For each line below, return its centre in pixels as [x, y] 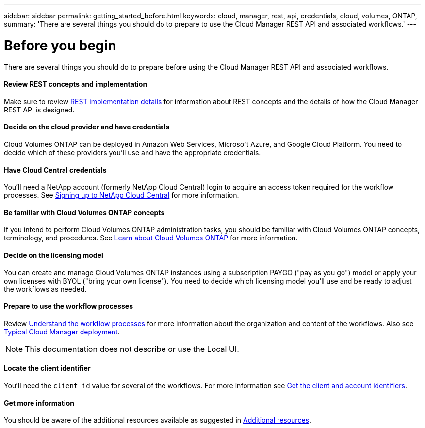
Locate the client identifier [47, 368]
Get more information [39, 403]
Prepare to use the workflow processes [69, 306]
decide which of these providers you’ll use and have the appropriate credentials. [132, 152]
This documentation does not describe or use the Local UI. [132, 349]
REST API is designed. [39, 110]
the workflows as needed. [45, 289]
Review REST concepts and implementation [76, 84]
